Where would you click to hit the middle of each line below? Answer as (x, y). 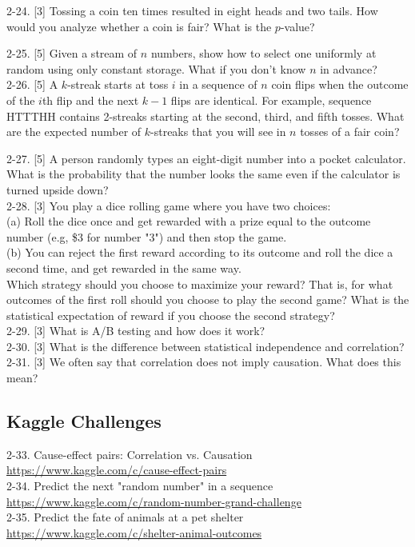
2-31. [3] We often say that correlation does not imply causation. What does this (204, 362)
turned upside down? (58, 189)
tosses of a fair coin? (350, 132)
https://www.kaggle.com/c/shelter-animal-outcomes (134, 532)
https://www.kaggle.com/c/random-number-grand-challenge (154, 501)
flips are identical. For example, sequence (271, 100)
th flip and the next (90, 100)
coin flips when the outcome (340, 84)
